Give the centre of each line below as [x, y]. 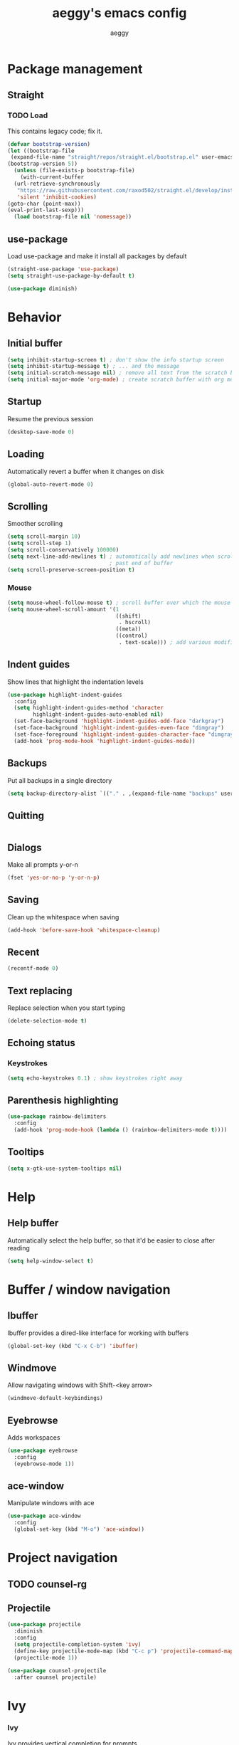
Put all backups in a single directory [60, 780]
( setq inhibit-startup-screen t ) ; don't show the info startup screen [116, 360]
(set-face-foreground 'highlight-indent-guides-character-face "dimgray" [125, 734]
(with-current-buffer [52, 177]
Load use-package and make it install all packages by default [97, 256]
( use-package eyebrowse [43, 1450]
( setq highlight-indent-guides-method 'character [89, 708]
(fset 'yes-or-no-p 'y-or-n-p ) [54, 878]
